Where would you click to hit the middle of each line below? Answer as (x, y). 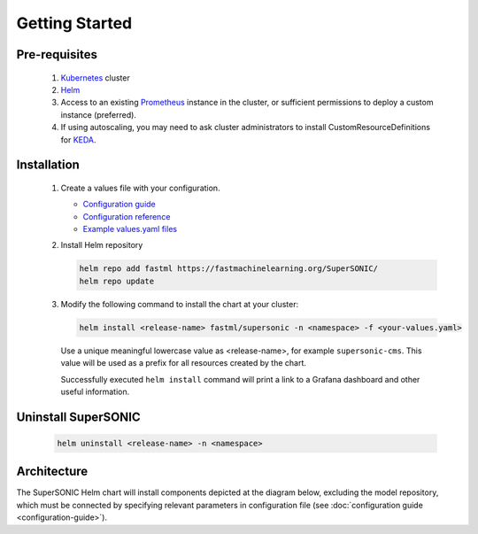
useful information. (95, 391)
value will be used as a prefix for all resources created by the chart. (184, 363)
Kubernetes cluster (95, 77)
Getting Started (74, 23)
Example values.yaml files (130, 229)
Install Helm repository (102, 245)
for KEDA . (78, 139)
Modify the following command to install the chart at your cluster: (180, 304)
